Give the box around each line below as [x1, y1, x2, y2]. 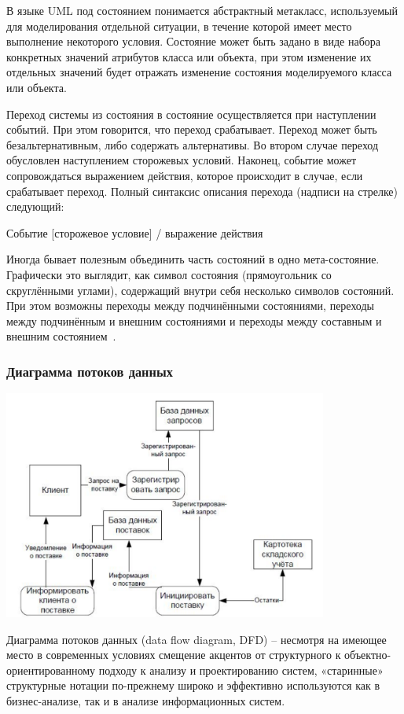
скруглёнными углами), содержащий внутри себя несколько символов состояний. [6, 282, 395, 298]
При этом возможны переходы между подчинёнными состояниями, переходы [6, 297, 374, 314]
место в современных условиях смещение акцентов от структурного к [6, 646, 341, 663]
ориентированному [6, 661, 96, 678]
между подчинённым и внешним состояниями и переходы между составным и [6, 312, 382, 329]
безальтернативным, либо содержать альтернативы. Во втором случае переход [6, 136, 379, 153]
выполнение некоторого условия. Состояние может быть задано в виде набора [6, 33, 380, 50]
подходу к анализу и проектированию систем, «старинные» [98, 661, 384, 678]
